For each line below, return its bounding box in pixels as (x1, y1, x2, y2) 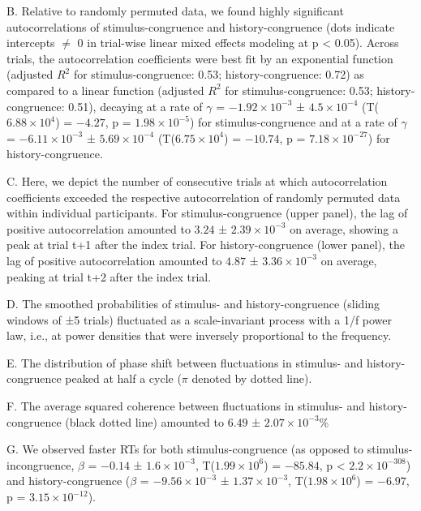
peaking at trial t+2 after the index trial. (6, 268, 212, 285)
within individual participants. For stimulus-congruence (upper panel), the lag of (6, 204, 408, 221)
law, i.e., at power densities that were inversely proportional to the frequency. (6, 327, 392, 344)
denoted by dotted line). (191, 370, 312, 387)
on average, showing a (290, 220, 399, 237)
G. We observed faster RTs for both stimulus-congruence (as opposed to (6, 440, 364, 457)
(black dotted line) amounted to (65, 413, 224, 430)
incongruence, (6, 456, 75, 473)
